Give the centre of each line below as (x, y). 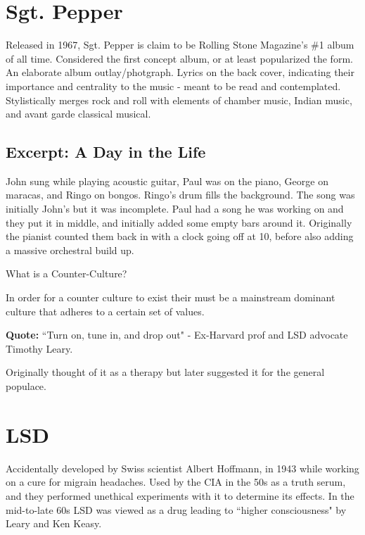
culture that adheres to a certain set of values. (105, 311)
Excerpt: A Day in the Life (106, 152)
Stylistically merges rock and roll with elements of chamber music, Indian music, (179, 100)
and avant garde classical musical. (78, 114)
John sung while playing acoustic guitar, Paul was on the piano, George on (167, 181)
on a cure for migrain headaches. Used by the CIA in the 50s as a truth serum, (176, 482)
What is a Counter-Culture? (66, 273)
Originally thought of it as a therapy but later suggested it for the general (165, 372)
